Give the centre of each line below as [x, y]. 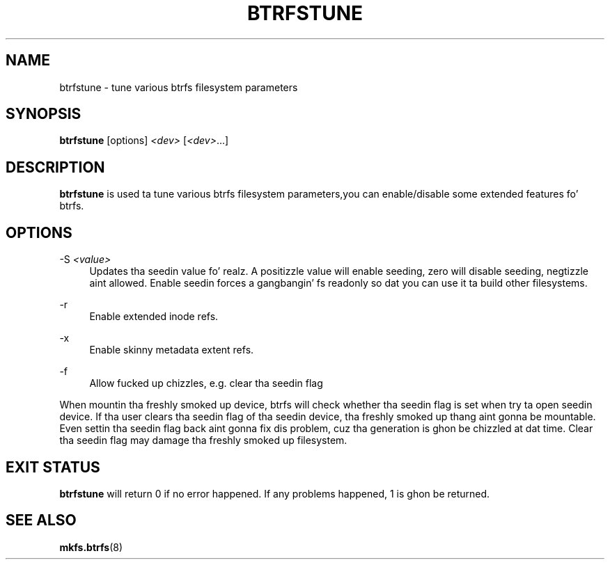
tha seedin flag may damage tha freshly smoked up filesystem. [203, 440]
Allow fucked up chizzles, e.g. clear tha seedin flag [206, 383]
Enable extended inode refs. [154, 317]
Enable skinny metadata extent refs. [172, 350]
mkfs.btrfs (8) [91, 547]
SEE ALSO [41, 520]
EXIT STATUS [53, 467]
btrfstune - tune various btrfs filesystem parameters [179, 87]
